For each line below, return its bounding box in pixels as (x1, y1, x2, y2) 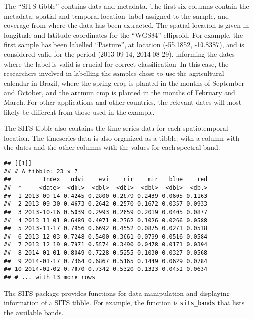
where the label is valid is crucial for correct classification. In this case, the (4, 58, 228, 69)
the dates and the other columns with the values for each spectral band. (4, 142, 220, 152)
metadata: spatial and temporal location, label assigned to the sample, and (4, 10, 229, 21)
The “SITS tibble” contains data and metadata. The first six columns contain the (4, 1, 249, 11)
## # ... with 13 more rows (4, 274, 96, 281)
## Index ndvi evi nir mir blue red (4, 176, 208, 183)
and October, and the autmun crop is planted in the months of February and (4, 87, 235, 98)
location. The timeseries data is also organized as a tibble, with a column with (4, 132, 239, 143)
